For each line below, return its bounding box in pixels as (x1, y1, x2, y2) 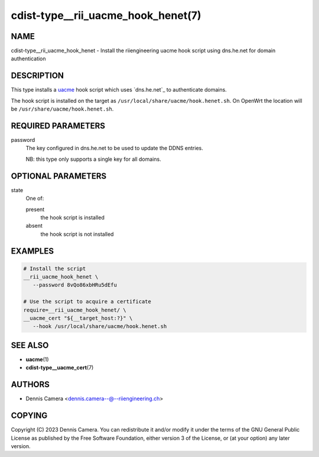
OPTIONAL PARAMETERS (11, 171, 107, 181)
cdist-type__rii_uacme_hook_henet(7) (11, 9, 201, 22)
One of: (25, 195, 44, 202)
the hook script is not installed (40, 231, 114, 238)
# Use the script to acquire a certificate (23, 299, 152, 305)
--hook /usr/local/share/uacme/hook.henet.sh (32, 323, 167, 330)
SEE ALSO (11, 340, 49, 350)
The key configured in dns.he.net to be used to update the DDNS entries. (25, 145, 203, 152)
